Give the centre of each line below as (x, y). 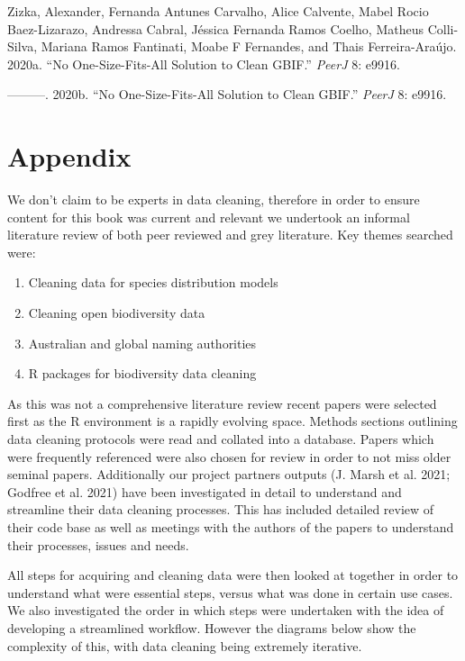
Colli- (443, 28)
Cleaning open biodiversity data (117, 313)
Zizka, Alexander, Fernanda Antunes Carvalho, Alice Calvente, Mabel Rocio (218, 11)
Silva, (23, 46)
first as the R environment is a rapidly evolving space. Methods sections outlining (232, 421)
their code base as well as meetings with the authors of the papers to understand (231, 527)
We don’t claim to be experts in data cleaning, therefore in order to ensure (214, 199)
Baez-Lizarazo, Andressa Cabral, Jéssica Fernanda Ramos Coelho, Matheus (215, 28)
